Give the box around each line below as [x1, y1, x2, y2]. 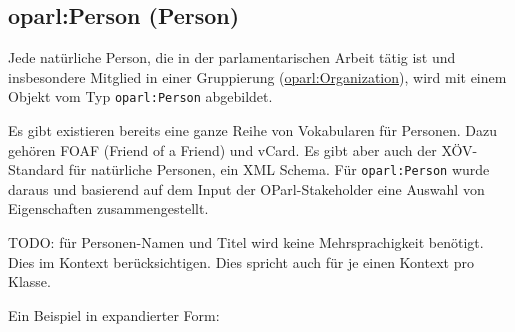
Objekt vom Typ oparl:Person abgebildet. [8, 86, 273, 107]
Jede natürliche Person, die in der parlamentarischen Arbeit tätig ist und [8, 47, 456, 68]
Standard [8, 159, 65, 180]
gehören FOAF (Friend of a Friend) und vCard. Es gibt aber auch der [8, 139, 437, 160]
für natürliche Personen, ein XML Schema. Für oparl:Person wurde [68, 159, 490, 180]
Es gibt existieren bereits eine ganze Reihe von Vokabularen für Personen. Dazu [8, 120, 497, 141]
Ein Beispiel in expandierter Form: [8, 304, 220, 325]
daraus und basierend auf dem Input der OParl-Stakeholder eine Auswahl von [8, 178, 485, 199]
